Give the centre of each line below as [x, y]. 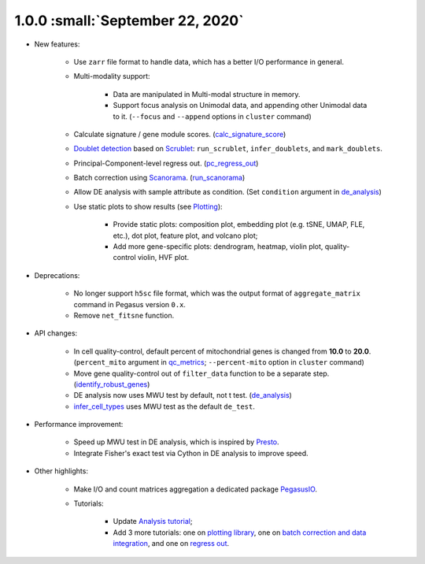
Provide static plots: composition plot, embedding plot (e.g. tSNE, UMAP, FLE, [239, 224]
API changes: [56, 333]
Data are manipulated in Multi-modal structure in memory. [207, 94]
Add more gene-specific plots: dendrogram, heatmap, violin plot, [218, 247]
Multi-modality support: [112, 76]
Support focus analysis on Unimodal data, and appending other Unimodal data [240, 106]
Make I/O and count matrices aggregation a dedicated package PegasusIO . [196, 489]
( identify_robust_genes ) [112, 384]
